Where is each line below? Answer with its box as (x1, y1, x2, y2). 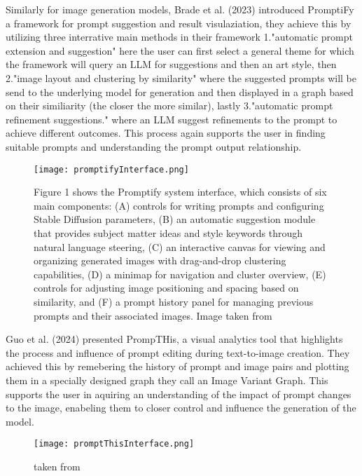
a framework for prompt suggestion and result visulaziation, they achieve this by (6, 15, 351, 30)
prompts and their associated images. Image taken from (34, 308, 272, 322)
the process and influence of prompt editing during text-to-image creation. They (6, 345, 350, 360)
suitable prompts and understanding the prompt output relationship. (6, 139, 302, 154)
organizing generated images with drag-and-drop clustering (34, 253, 286, 268)
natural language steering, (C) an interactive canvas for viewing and (34, 239, 326, 254)
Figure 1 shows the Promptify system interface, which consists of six (34, 184, 327, 199)
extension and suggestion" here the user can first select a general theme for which (6, 43, 354, 57)
